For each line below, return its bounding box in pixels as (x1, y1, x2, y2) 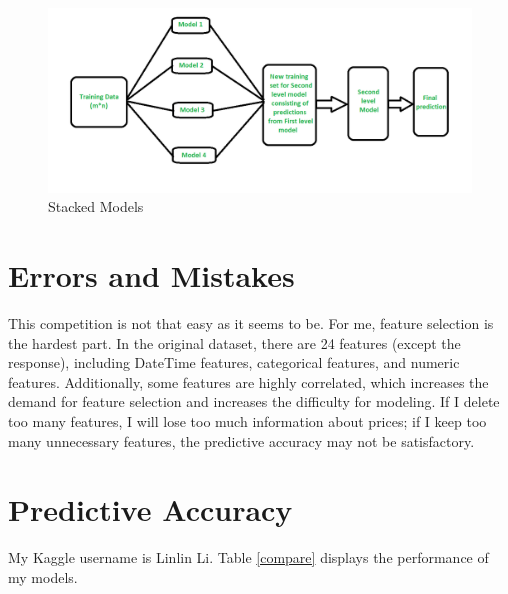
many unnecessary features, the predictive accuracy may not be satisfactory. (8, 430, 475, 451)
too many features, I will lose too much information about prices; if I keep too (8, 410, 487, 431)
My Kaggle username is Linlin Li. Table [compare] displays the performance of (8, 547, 489, 568)
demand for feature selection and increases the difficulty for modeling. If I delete (8, 391, 500, 412)
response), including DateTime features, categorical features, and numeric (8, 352, 460, 373)
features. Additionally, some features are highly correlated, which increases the (8, 371, 489, 392)
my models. (8, 566, 78, 587)
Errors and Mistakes (8, 255, 295, 296)
